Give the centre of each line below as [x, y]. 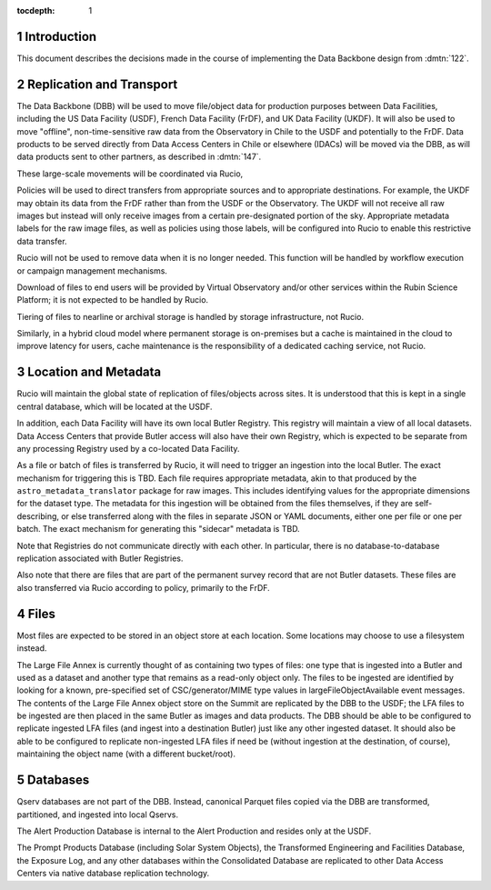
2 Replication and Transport [97, 84]
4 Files [36, 614]
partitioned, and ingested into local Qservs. [98, 815]
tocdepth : [36, 10]
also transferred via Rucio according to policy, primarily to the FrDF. [143, 587]
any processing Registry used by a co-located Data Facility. [128, 448]
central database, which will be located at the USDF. [115, 406]
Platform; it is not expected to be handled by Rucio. [113, 300]
